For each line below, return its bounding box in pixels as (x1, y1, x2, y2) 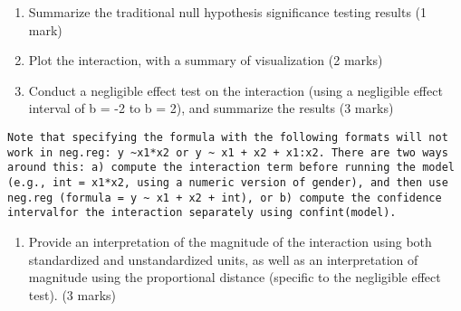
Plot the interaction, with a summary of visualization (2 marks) (28, 51, 383, 70)
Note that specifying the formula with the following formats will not (7, 130, 448, 144)
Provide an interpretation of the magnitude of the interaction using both (28, 231, 432, 250)
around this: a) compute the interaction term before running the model (7, 161, 455, 174)
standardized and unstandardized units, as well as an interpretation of (28, 250, 418, 269)
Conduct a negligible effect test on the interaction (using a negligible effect (28, 80, 443, 99)
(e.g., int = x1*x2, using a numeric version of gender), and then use (7, 175, 448, 189)
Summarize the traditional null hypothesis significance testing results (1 (28, 3, 427, 21)
